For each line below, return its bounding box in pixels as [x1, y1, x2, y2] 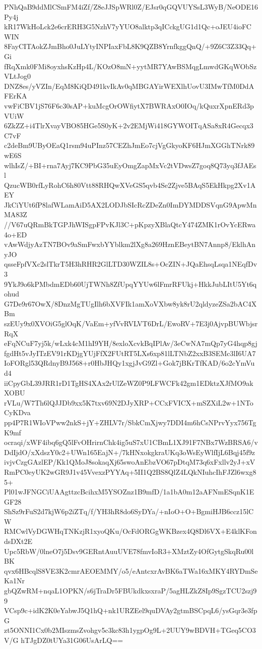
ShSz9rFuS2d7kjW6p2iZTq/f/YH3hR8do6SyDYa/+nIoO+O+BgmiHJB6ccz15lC [4, 506, 254, 517]
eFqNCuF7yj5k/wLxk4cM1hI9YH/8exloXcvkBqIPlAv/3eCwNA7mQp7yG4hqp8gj [4, 338, 257, 348]
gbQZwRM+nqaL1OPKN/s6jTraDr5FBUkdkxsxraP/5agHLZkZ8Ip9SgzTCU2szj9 [4, 585, 257, 596]
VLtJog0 [4, 71, 31, 81]
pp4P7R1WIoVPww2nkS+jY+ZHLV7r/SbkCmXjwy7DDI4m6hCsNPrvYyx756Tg [4, 417, 256, 427]
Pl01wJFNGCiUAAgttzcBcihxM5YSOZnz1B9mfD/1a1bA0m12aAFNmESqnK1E [4, 486, 254, 497]
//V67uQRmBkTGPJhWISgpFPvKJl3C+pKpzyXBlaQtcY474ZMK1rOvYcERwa [4, 219, 256, 230]
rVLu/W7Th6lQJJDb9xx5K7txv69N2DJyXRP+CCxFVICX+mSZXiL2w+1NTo [4, 397, 253, 408]
